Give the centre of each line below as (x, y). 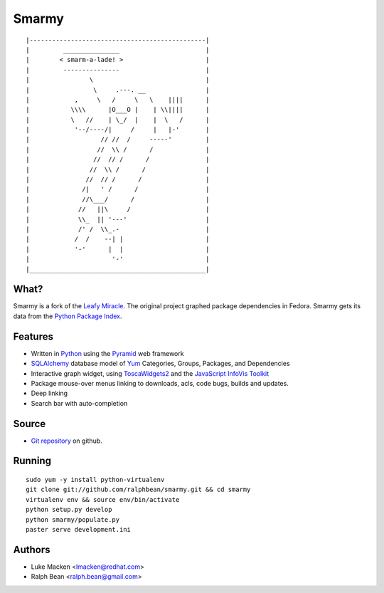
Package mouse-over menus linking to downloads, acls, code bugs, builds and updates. (160, 383)
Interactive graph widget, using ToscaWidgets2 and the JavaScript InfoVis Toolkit (150, 373)
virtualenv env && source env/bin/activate (103, 499)
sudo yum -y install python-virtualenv (95, 479)
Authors (32, 549)
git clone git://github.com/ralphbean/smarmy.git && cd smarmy (138, 490)
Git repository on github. (66, 441)
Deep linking (49, 393)
